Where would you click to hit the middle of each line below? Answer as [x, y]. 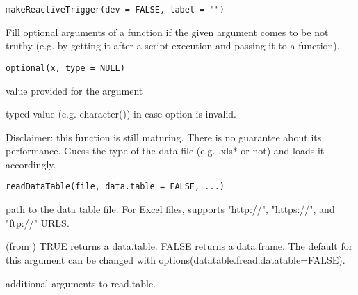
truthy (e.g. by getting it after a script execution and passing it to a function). [173, 46]
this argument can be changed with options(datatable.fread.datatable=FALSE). [176, 259]
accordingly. [31, 164]
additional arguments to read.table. [81, 283]
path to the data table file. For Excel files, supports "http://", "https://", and [170, 209]
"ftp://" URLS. [38, 222]
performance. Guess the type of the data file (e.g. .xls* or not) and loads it [165, 151]
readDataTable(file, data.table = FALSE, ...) [115, 187]
